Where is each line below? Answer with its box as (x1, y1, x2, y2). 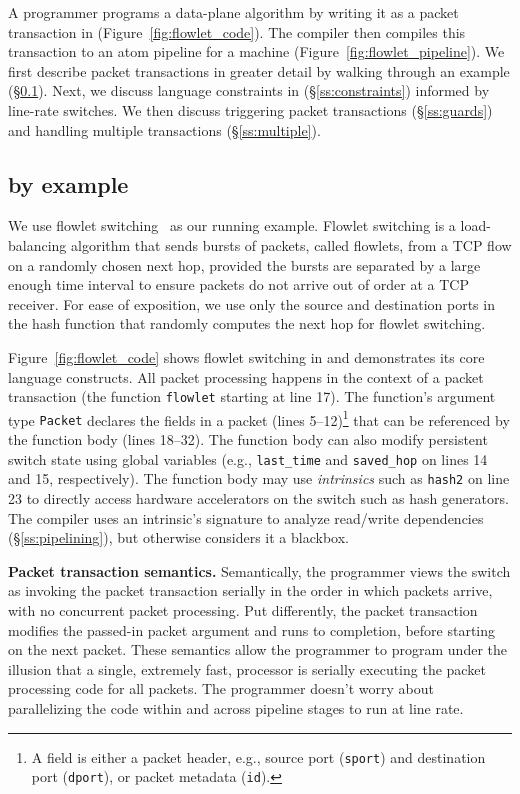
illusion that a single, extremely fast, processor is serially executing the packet (8, 658, 486, 679)
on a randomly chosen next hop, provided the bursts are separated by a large (8, 254, 481, 275)
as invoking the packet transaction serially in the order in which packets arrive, (8, 580, 493, 601)
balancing (8, 234, 67, 255)
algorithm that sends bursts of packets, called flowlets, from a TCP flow (71, 234, 512, 255)
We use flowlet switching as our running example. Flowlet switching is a (8, 215, 456, 236)
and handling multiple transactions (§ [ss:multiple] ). (8, 119, 321, 140)
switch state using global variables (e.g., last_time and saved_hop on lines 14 (8, 448, 488, 469)
